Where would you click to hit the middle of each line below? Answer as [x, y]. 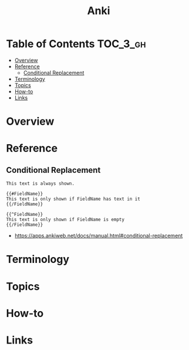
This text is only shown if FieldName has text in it [73, 199]
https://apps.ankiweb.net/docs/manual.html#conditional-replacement [99, 236]
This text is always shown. [41, 184]
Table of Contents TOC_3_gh [76, 44]
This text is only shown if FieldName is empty [65, 220]
